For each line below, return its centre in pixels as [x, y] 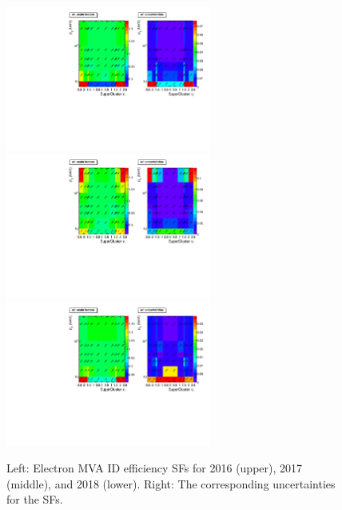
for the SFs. [35, 499]
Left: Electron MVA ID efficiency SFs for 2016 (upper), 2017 [155, 468]
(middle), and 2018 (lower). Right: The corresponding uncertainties [171, 483]
